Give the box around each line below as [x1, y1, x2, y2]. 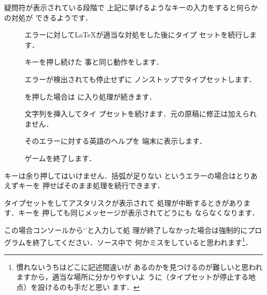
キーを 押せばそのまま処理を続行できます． [18, 180, 165, 191]
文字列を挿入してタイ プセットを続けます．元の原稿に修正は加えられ [25, 108, 257, 119]
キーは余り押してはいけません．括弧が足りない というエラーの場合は [4, 170, 236, 181]
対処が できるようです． [11, 12, 92, 23]
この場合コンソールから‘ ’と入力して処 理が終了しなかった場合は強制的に [4, 224, 248, 235]
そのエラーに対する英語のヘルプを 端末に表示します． [25, 135, 207, 146]
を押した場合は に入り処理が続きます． [25, 91, 157, 102]
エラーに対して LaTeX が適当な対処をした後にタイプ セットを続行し [25, 29, 250, 40]
